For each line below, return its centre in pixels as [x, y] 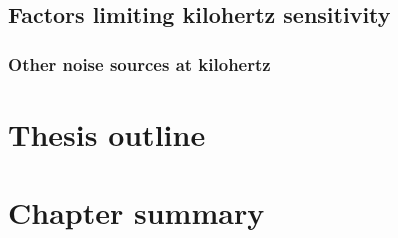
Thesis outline [107, 133]
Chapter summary [136, 212]
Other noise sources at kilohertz [139, 63]
